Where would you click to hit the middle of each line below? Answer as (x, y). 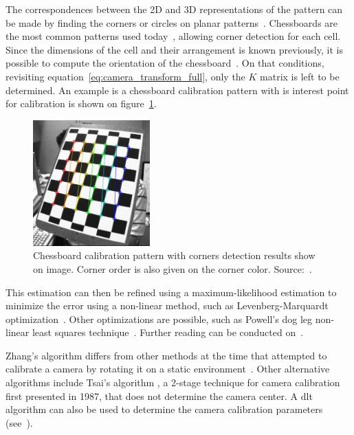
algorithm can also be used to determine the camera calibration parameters (164, 409)
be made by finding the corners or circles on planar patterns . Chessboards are (172, 22)
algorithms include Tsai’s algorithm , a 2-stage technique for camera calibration (173, 382)
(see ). (19, 422)
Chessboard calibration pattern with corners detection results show (174, 255)
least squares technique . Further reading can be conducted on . (168, 332)
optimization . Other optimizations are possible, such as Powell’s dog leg (159, 319)
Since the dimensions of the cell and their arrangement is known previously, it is (174, 49)
